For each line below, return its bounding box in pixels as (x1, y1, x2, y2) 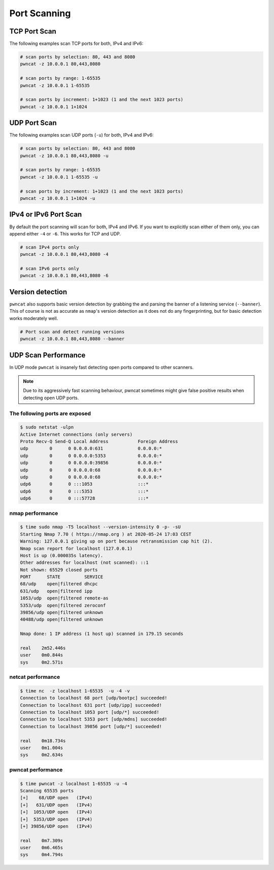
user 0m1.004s (20, 745, 63, 751)
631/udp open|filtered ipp (20, 588, 93, 594)
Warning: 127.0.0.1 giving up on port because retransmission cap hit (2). (20, 538, 213, 544)
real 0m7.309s (20, 837, 63, 844)
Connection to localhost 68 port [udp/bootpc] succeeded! (20, 695, 167, 701)
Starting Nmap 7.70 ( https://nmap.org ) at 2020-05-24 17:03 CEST (20, 531, 192, 537)
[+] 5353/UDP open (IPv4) (20, 816, 93, 822)
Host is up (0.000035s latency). (20, 552, 104, 558)
